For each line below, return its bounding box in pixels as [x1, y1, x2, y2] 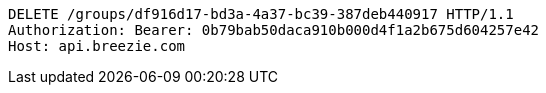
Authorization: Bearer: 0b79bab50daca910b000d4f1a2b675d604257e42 [8, 22, 540, 38]
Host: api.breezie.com [8, 38, 186, 54]
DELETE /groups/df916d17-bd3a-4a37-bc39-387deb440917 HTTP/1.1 [8, 6, 514, 22]
